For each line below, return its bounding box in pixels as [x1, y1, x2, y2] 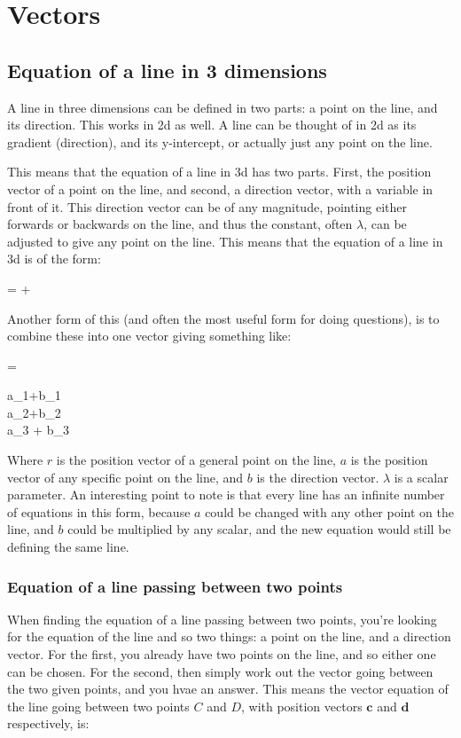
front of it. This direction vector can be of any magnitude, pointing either [7, 197, 407, 216]
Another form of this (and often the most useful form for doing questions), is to [7, 309, 440, 327]
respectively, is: [7, 714, 90, 733]
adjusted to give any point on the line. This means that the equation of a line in [7, 232, 443, 250]
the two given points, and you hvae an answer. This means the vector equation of [7, 679, 449, 698]
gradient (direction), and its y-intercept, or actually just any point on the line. [7, 132, 433, 151]
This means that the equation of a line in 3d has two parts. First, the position [7, 162, 432, 181]
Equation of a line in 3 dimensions [7, 56, 327, 83]
